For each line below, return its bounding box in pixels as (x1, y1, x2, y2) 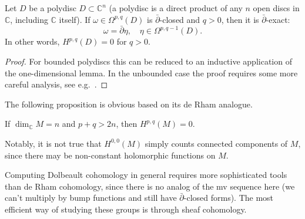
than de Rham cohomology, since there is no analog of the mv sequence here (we (5, 180, 295, 192)
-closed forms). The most (183, 191, 274, 204)
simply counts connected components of (145, 137, 288, 149)
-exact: (266, 13, 290, 25)
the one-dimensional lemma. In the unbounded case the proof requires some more (5, 66, 298, 79)
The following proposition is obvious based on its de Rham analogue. (5, 97, 253, 110)
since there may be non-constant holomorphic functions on (5, 149, 216, 161)
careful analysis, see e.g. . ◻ (5, 78, 108, 90)
